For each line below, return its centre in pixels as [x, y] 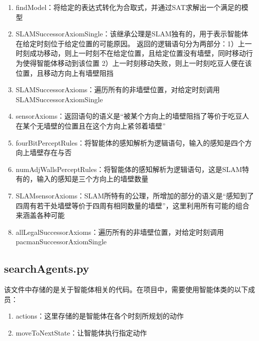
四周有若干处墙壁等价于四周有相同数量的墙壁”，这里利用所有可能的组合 [132, 205]
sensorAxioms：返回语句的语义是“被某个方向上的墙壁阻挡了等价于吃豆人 [132, 116]
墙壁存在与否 [51, 152]
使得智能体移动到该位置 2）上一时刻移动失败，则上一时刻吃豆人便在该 [137, 63]
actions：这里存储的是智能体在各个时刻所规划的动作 [100, 316]
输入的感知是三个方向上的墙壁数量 [92, 179]
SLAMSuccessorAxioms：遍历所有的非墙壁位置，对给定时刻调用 [118, 89]
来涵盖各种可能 [40, 215]
